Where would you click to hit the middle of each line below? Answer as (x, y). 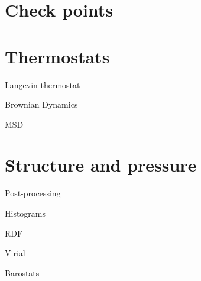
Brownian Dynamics (41, 104)
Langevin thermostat (43, 84)
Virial (15, 253)
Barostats (22, 272)
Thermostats (57, 56)
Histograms (25, 213)
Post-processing (33, 193)
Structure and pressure (101, 165)
